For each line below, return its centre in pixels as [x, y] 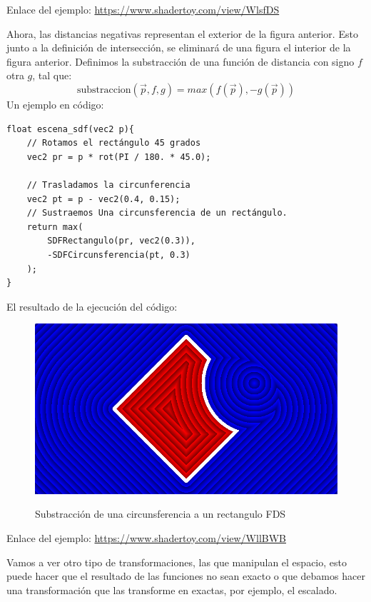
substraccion [104, 90]
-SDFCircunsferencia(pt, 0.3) [119, 255]
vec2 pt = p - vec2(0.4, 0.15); [103, 199]
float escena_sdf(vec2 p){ [70, 129]
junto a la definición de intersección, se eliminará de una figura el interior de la [179, 47]
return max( [55, 227]
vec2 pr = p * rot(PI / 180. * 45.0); [119, 157]
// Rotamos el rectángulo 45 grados [114, 143]
